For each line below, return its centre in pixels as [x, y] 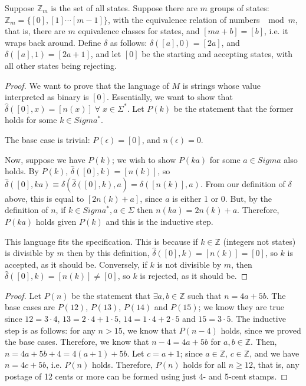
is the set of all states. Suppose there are [124, 8]
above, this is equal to [45, 198]
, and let [106, 54]
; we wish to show [144, 159]
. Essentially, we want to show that [170, 97]
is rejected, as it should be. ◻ [194, 276]
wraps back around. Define [53, 42]
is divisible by [29, 253]
